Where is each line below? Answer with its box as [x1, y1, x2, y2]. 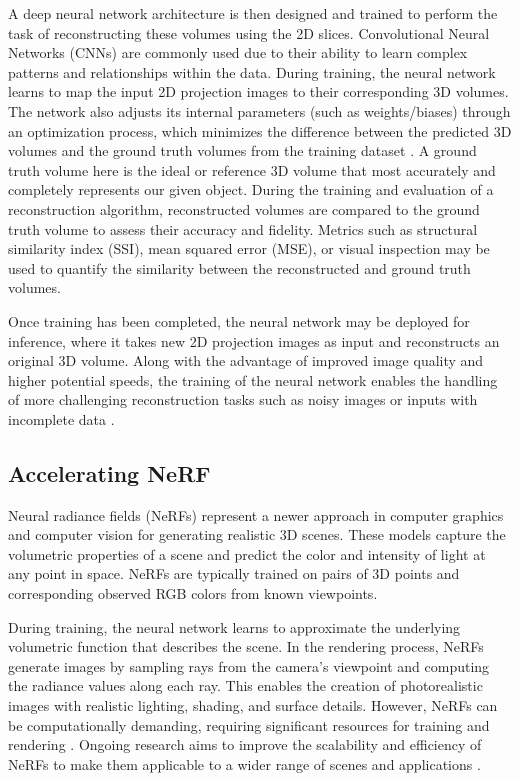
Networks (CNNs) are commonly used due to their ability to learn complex [8, 42, 468, 63]
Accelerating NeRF [8, 457, 211, 488]
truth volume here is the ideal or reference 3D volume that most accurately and [8, 159, 496, 180]
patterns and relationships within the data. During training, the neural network [8, 61, 496, 82]
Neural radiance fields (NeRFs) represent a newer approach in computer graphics [8, 504, 504, 525]
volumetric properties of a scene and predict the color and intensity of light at [8, 543, 486, 564]
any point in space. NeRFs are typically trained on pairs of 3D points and [8, 563, 460, 584]
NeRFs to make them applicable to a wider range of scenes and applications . [8, 753, 481, 774]
